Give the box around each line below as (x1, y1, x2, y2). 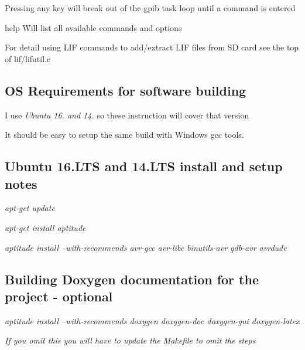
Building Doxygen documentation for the (5, 270, 259, 288)
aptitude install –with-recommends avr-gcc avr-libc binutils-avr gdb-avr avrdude (5, 241, 287, 253)
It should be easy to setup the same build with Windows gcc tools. (5, 128, 244, 141)
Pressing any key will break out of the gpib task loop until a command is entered (5, 2, 296, 13)
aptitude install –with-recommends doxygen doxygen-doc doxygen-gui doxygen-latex (5, 314, 300, 327)
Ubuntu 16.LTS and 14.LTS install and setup (5, 157, 283, 175)
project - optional (5, 287, 113, 305)
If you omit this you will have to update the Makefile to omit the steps (5, 334, 256, 346)
